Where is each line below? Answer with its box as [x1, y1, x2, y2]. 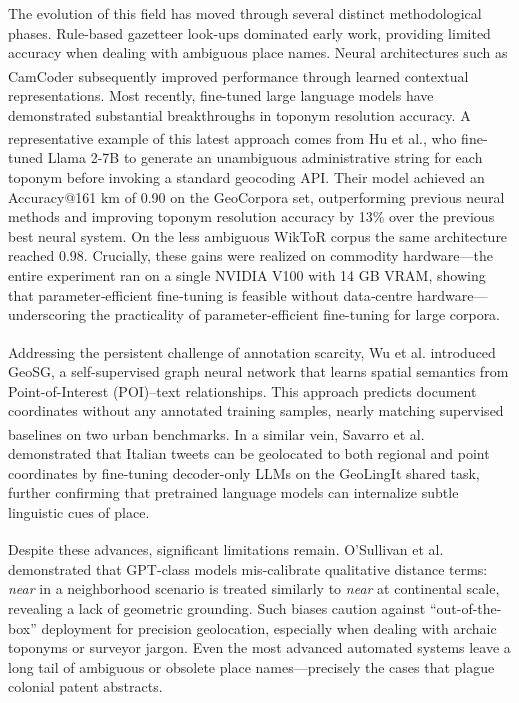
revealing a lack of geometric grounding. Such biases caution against [8, 597, 426, 618]
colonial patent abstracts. [8, 676, 163, 697]
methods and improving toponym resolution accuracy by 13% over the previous [8, 206, 495, 227]
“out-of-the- [429, 597, 502, 618]
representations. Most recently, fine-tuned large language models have [8, 85, 434, 106]
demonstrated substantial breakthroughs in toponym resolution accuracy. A [8, 104, 471, 125]
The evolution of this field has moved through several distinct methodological [8, 3, 482, 23]
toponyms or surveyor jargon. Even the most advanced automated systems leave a [8, 637, 511, 658]
